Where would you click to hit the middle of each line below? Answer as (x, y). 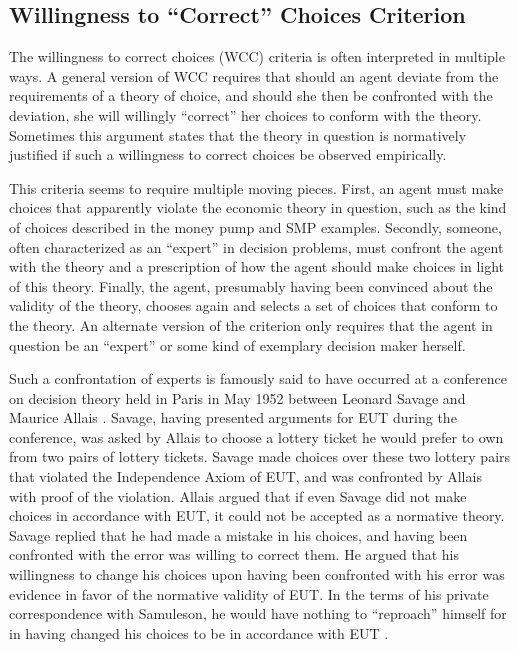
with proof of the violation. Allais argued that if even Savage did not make (238, 495)
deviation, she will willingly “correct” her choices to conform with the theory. (245, 114)
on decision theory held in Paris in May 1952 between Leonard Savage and (237, 397)
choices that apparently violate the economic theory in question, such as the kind (258, 207)
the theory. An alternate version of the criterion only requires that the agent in (251, 324)
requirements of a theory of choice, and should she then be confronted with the (251, 95)
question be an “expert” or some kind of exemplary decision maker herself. (237, 344)
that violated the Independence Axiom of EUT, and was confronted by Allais (245, 476)
